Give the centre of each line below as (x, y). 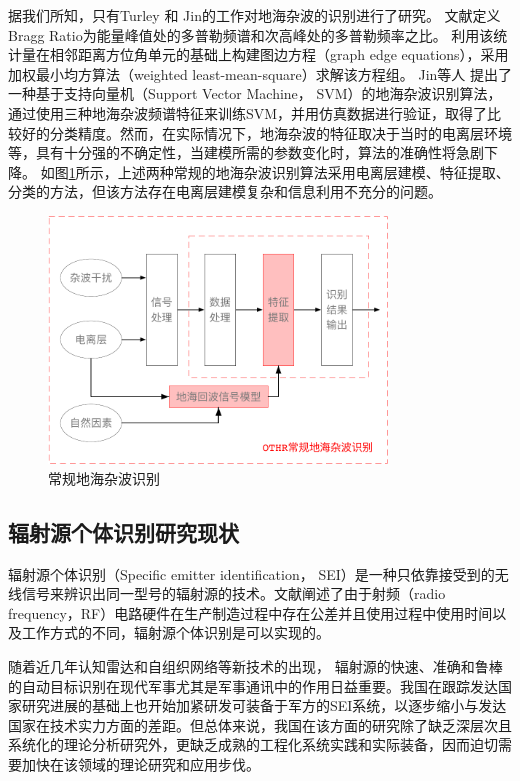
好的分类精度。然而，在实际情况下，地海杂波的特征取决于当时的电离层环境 (266, 132)
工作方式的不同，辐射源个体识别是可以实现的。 (175, 632)
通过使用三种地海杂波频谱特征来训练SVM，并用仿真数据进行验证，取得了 (248, 112)
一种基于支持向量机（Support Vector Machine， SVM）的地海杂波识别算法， (255, 93)
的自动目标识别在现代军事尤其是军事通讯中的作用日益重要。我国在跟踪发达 (253, 685)
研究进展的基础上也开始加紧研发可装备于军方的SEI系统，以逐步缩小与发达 (264, 705)
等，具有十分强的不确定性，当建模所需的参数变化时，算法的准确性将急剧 (246, 152)
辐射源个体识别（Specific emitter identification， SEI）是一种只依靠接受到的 (251, 573)
